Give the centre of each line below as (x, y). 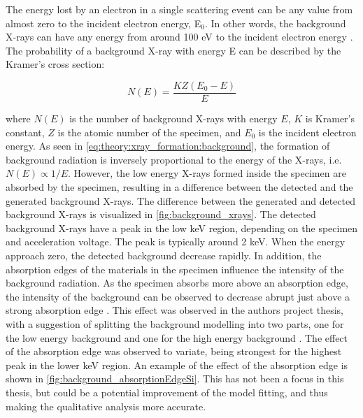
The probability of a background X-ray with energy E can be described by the (173, 50)
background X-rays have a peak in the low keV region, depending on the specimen (182, 228)
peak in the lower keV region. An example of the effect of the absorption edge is (177, 365)
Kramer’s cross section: (55, 64)
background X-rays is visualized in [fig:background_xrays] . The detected (161, 214)
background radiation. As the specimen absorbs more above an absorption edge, (177, 283)
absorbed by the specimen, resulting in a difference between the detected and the (179, 187)
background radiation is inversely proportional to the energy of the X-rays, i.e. (174, 159)
